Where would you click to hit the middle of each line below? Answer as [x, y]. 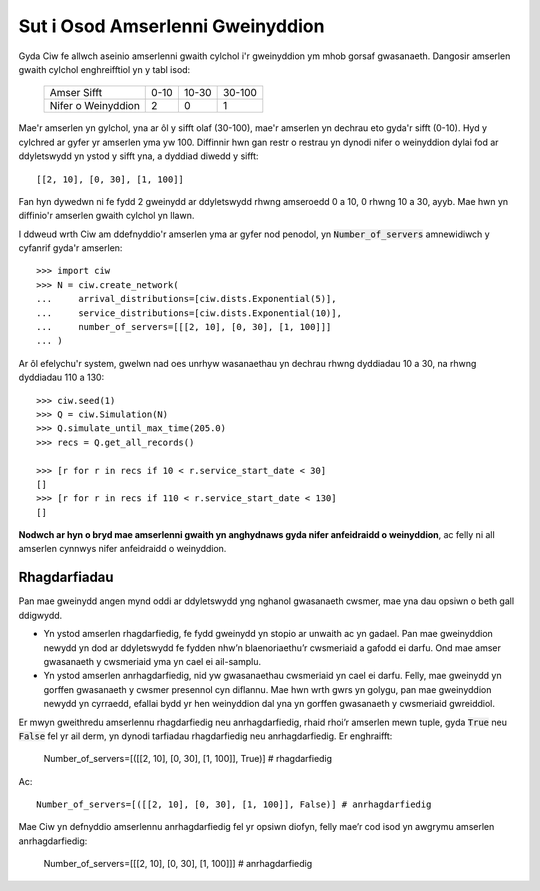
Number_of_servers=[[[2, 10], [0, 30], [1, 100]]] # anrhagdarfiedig [178, 864]
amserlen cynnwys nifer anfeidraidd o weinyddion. [122, 549]
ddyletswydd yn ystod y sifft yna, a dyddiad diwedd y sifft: [138, 156]
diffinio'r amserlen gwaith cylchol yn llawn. [106, 216]
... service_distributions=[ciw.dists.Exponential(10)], [189, 313]
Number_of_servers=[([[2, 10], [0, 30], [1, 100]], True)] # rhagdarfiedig [188, 759]
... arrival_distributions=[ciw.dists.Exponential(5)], [186, 299]
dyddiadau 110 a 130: [61, 377]
